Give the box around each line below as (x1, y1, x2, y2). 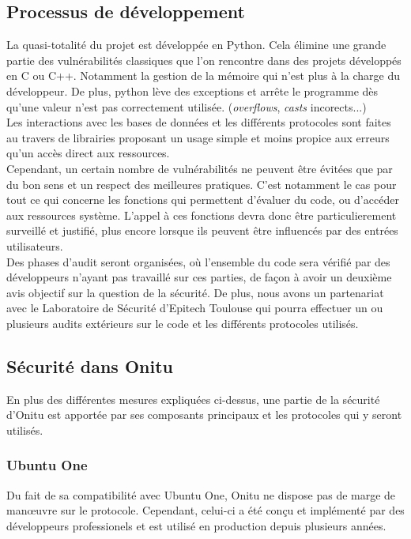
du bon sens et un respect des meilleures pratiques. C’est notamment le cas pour (6, 175, 397, 192)
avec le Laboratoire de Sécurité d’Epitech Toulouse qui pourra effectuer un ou (6, 300, 383, 316)
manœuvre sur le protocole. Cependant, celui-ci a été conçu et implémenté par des (6, 502, 405, 518)
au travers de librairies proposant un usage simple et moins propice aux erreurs (6, 129, 390, 145)
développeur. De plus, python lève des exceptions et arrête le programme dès (6, 82, 379, 99)
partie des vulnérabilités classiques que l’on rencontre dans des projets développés (6, 51, 402, 68)
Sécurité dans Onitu (6, 353, 174, 378)
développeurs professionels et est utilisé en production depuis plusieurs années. (6, 517, 386, 533)
